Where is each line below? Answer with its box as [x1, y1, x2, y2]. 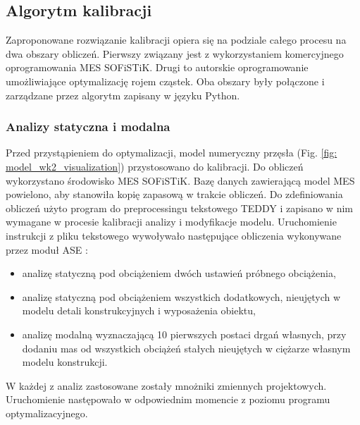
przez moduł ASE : [6, 242, 88, 257]
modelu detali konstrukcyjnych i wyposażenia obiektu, [22, 303, 256, 318]
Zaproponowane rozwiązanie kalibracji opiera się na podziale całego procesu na [6, 32, 347, 47]
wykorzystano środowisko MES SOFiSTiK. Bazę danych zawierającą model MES [6, 173, 355, 187]
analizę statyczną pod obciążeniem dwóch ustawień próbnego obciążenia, [22, 266, 336, 281]
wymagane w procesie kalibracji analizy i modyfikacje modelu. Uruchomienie [6, 214, 337, 229]
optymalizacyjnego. [6, 405, 88, 420]
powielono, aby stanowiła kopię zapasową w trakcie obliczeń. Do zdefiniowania [6, 187, 343, 202]
